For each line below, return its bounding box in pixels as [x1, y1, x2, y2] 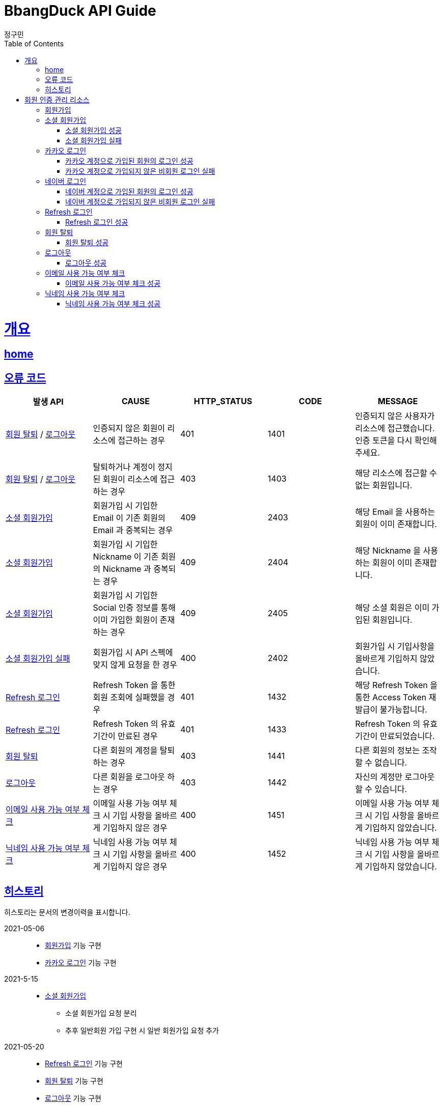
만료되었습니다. [380, 731, 435, 742]
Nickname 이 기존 [93, 551, 159, 562]
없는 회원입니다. [355, 480, 412, 491]
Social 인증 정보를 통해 [93, 602, 176, 613]
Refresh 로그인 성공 [65, 217, 128, 226]
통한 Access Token [355, 692, 427, 703]
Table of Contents [4, 39, 64, 48]
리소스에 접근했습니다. [355, 423, 435, 434]
